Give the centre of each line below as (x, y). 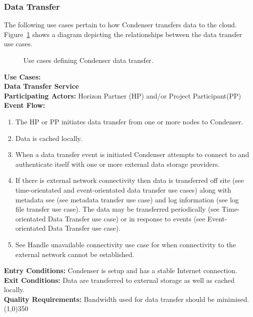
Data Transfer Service (41, 86)
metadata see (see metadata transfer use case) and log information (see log (127, 199)
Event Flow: (25, 105)
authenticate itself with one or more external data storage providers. (117, 164)
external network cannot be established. (75, 254)
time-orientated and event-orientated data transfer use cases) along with (123, 189)
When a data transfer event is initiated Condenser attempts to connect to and (132, 154)
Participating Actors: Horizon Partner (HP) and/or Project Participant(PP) (123, 95)
